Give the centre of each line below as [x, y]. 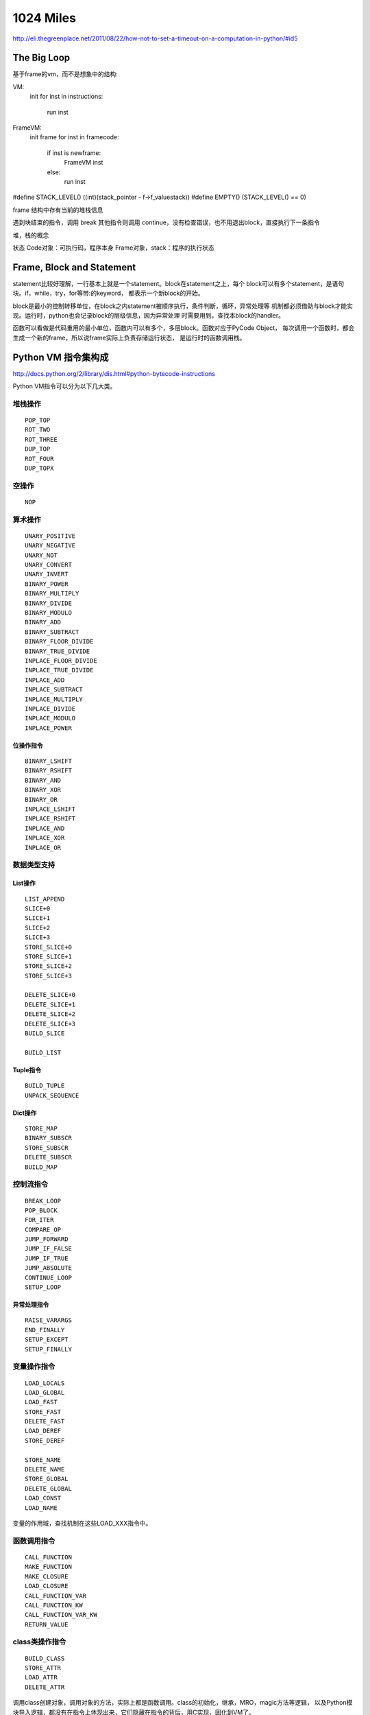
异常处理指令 [31, 1305]
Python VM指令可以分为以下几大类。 [64, 386]
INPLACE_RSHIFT [50, 819]
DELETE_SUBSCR [48, 1157]
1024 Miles [45, 18]
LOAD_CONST [43, 1498]
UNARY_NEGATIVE [50, 546]
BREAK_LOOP [43, 1201]
